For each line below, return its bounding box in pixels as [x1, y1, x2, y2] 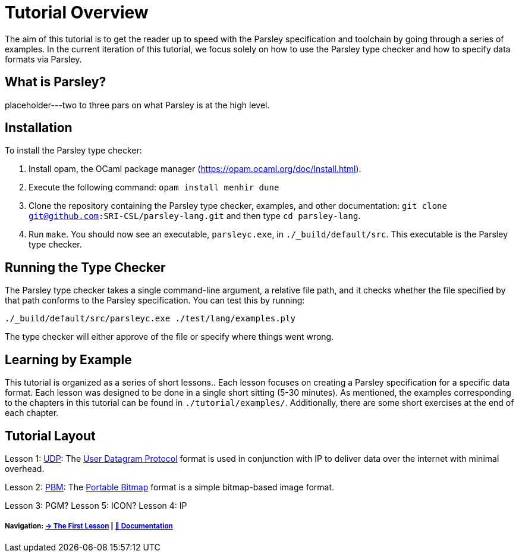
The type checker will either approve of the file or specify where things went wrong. [5, 331, 334, 342]
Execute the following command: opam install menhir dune [29, 182, 279, 193]
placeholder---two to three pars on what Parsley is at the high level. [5, 99, 270, 110]
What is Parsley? [5, 74, 106, 90]
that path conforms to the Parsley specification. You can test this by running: [5, 295, 305, 306]
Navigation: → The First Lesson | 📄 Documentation [5, 522, 173, 531]
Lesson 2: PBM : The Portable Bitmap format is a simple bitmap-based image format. [5, 481, 335, 492]
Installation [5, 120, 73, 136]
